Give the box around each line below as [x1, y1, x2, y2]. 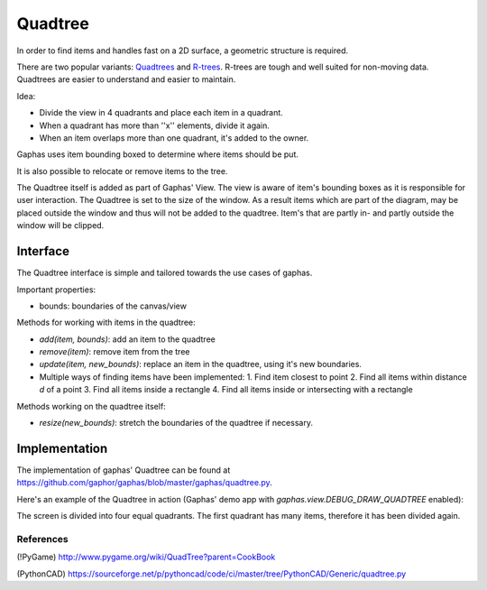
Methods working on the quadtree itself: [16, 401, 166, 411]
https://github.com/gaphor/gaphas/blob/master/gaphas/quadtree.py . [16, 477, 272, 488]
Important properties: [16, 284, 96, 295]
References [16, 532, 69, 545]
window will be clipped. [16, 220, 105, 231]
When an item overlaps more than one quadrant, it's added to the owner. [39, 132, 309, 143]
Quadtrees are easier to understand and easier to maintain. [16, 74, 236, 85]
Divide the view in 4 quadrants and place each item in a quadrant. [39, 107, 283, 118]
